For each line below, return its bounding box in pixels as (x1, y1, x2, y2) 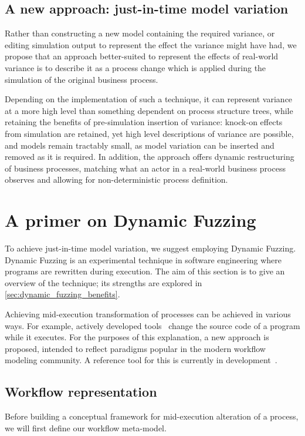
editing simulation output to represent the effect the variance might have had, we (5, 38, 297, 51)
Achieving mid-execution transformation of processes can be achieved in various (5, 308, 291, 320)
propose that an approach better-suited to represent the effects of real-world (5, 50, 279, 62)
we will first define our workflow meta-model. (5, 421, 167, 434)
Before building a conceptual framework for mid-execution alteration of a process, (5, 410, 299, 422)
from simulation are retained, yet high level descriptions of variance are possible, (5, 127, 294, 139)
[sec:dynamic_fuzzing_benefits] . (5, 288, 120, 300)
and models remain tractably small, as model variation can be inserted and (5, 139, 274, 151)
